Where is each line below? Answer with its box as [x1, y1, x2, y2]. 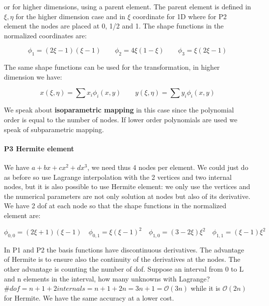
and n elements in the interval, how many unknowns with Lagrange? [4, 273, 210, 283]
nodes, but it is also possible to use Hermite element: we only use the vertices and [4, 181, 250, 192]
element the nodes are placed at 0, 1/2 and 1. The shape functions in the [4, 21, 224, 31]
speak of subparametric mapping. [4, 124, 104, 134]
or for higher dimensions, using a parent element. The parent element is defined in [4, 1, 251, 11]
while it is [190, 283, 220, 293]
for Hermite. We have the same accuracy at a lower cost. [4, 292, 174, 303]
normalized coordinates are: [4, 30, 87, 40]
